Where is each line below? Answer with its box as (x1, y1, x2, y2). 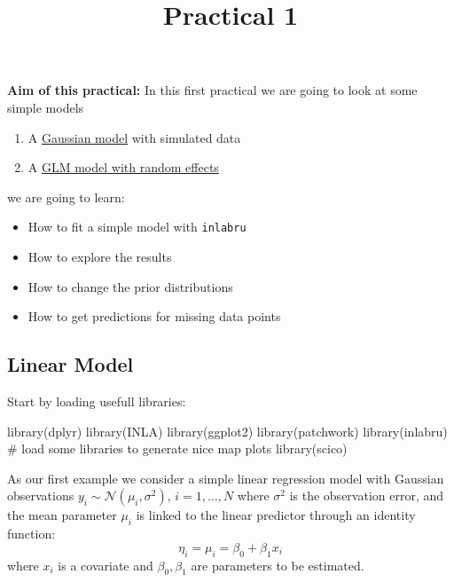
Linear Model (7, 350, 134, 378)
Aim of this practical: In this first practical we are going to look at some (7, 81, 418, 99)
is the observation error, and (289, 486, 444, 505)
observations (7, 486, 74, 505)
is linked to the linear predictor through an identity (136, 506, 416, 524)
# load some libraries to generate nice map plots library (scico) (7, 439, 348, 458)
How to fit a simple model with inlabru (27, 217, 247, 236)
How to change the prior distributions (27, 277, 233, 295)
